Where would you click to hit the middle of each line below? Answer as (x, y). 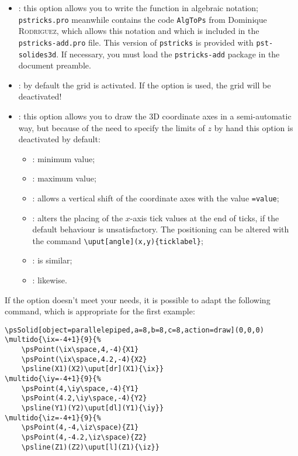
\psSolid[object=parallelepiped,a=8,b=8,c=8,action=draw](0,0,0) (134, 330)
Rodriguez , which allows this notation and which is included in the (139, 31)
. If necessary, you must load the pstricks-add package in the (168, 54)
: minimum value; (64, 158)
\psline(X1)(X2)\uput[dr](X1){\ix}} (93, 369)
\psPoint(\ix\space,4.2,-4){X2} (84, 359)
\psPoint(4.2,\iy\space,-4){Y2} (84, 398)
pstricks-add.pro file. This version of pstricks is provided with (136, 42)
